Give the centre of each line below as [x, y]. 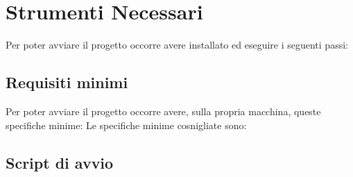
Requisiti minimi [67, 82]
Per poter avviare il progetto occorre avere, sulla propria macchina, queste [163, 111]
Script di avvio [60, 162]
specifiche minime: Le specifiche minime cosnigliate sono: [126, 125]
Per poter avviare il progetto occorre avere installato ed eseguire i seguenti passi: [177, 45]
